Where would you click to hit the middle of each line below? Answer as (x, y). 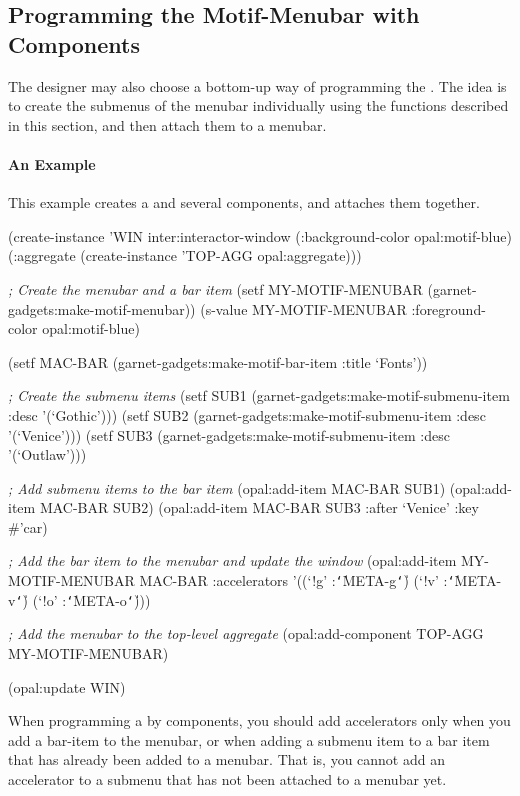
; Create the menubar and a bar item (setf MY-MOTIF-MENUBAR (215, 288)
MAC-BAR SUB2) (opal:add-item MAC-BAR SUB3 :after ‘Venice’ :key (259, 507)
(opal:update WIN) (67, 686)
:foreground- (448, 308)
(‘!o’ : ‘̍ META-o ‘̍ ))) (91, 599)
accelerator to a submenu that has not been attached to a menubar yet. (227, 778)
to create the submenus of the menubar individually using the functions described (258, 105)
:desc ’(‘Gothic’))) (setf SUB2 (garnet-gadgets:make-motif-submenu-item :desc (247, 414)
